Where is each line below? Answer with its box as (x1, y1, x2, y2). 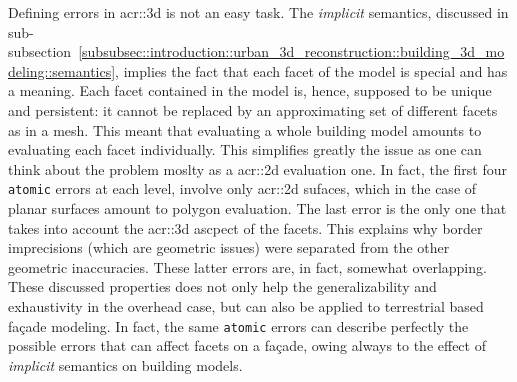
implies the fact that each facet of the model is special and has (123, 60, 508, 81)
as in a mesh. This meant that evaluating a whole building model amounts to (8, 119, 482, 140)
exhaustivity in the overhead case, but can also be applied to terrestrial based (8, 295, 484, 316)
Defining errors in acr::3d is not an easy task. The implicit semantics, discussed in (8, 2, 509, 22)
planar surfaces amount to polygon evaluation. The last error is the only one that (8, 198, 507, 218)
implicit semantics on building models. (8, 354, 243, 375)
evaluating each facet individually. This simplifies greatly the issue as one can (8, 139, 482, 160)
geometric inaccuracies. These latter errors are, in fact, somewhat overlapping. (8, 256, 487, 277)
